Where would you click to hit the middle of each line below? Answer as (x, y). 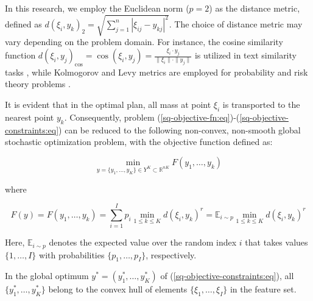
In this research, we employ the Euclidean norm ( (97, 8)
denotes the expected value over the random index (143, 242)
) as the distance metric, (255, 8)
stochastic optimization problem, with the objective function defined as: (139, 142)
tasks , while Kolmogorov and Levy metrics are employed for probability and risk (156, 72)
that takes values (276, 242)
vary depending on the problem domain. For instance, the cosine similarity (144, 42)
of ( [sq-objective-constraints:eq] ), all (227, 276)
